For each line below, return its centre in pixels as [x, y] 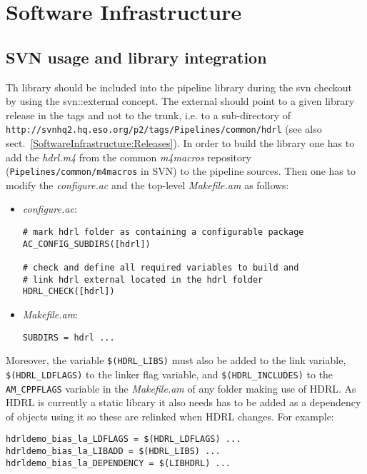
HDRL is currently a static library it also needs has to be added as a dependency [183, 402]
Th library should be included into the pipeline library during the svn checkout [179, 87]
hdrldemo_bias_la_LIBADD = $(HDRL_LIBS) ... [113, 452]
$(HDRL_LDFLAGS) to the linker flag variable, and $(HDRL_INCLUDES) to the [170, 374]
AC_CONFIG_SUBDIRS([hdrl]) [86, 244]
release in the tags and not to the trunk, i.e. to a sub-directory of [148, 115]
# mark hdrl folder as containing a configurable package [163, 232]
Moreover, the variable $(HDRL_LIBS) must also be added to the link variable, [176, 360]
